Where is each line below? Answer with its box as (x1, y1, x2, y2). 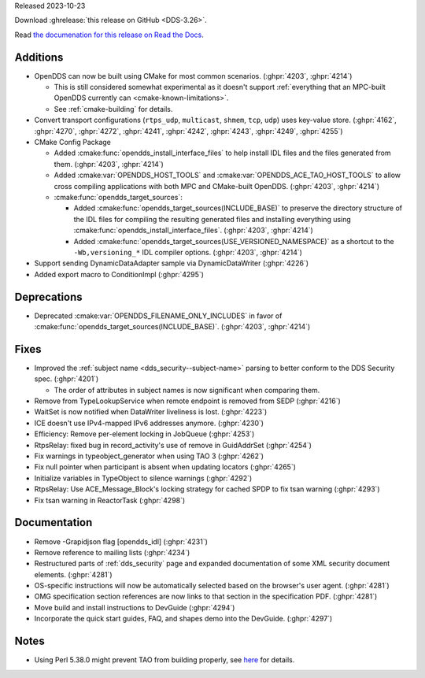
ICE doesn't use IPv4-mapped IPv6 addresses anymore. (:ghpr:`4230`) (34, 418, 264, 428)
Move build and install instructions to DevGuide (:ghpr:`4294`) (34, 602, 235, 612)
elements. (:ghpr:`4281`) (34, 569, 113, 579)
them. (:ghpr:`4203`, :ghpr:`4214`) (54, 159, 164, 169)
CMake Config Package (34, 138, 112, 147)
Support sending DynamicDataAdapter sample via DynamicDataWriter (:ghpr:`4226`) (34, 258, 309, 268)
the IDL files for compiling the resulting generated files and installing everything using (73, 214, 352, 224)
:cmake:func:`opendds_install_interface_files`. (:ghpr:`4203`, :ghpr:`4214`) (73, 225, 314, 235)
